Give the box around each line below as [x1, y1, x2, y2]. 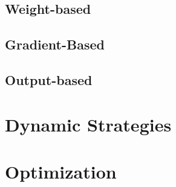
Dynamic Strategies [5, 112, 172, 136]
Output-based [5, 70, 93, 89]
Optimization [5, 159, 117, 183]
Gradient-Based [5, 35, 105, 54]
